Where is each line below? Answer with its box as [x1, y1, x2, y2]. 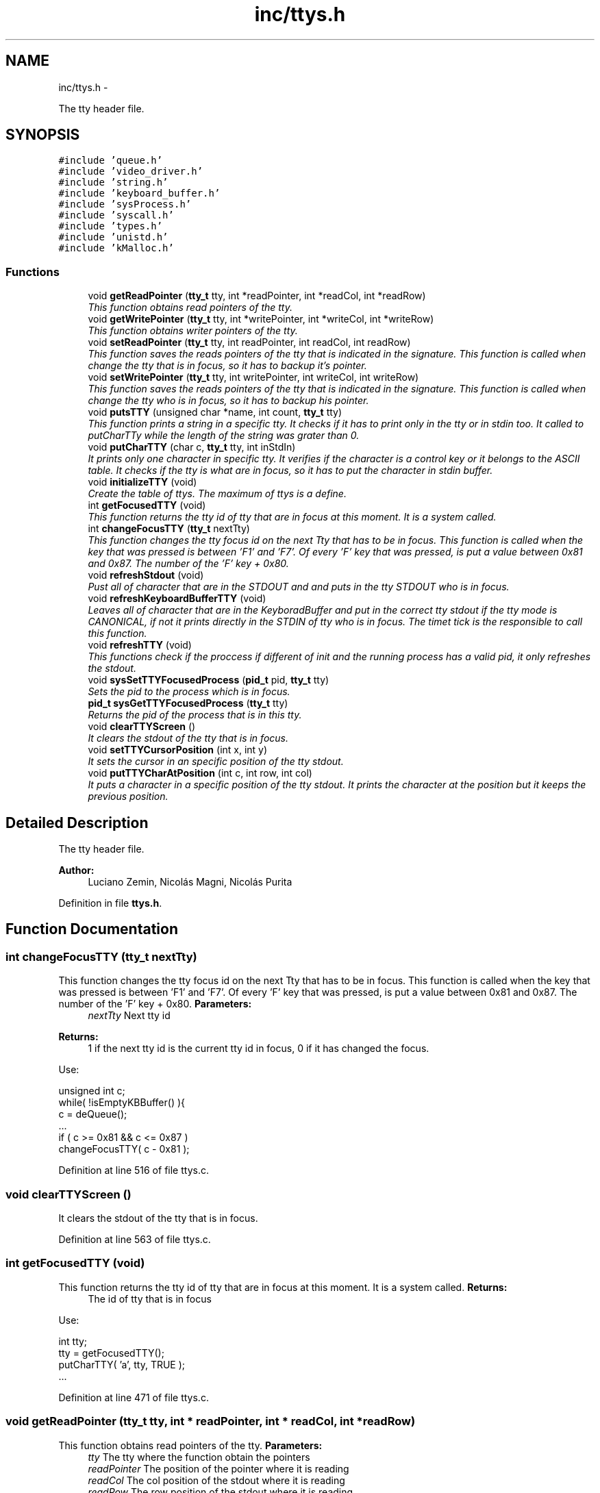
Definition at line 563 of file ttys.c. [58, 1233, 211, 1245]
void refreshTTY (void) [88, 639, 192, 651]
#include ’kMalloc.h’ [58, 242, 174, 254]
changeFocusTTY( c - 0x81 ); [58, 1143, 190, 1155]
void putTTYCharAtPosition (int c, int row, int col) [88, 767, 312, 779]
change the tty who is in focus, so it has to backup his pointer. [88, 394, 369, 407]
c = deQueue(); [58, 1108, 127, 1120]
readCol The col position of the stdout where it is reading [88, 1474, 345, 1486]
